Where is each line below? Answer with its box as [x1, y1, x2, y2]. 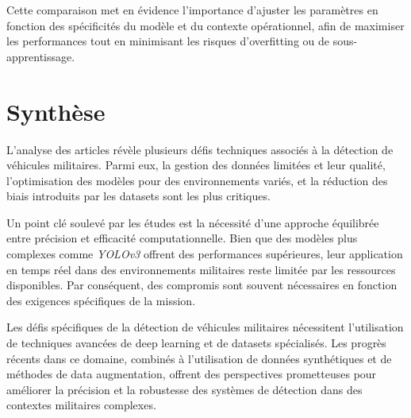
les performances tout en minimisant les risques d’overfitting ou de [6, 33, 329, 49]
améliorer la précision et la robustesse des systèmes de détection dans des [6, 381, 363, 397]
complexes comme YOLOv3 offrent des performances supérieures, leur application [6, 246, 403, 262]
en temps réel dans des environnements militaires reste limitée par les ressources [6, 261, 396, 277]
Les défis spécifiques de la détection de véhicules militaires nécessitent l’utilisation [6, 319, 404, 335]
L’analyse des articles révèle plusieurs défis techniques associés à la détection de [6, 141, 394, 157]
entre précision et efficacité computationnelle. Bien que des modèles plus [6, 230, 358, 246]
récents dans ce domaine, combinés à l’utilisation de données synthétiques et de [6, 350, 392, 366]
